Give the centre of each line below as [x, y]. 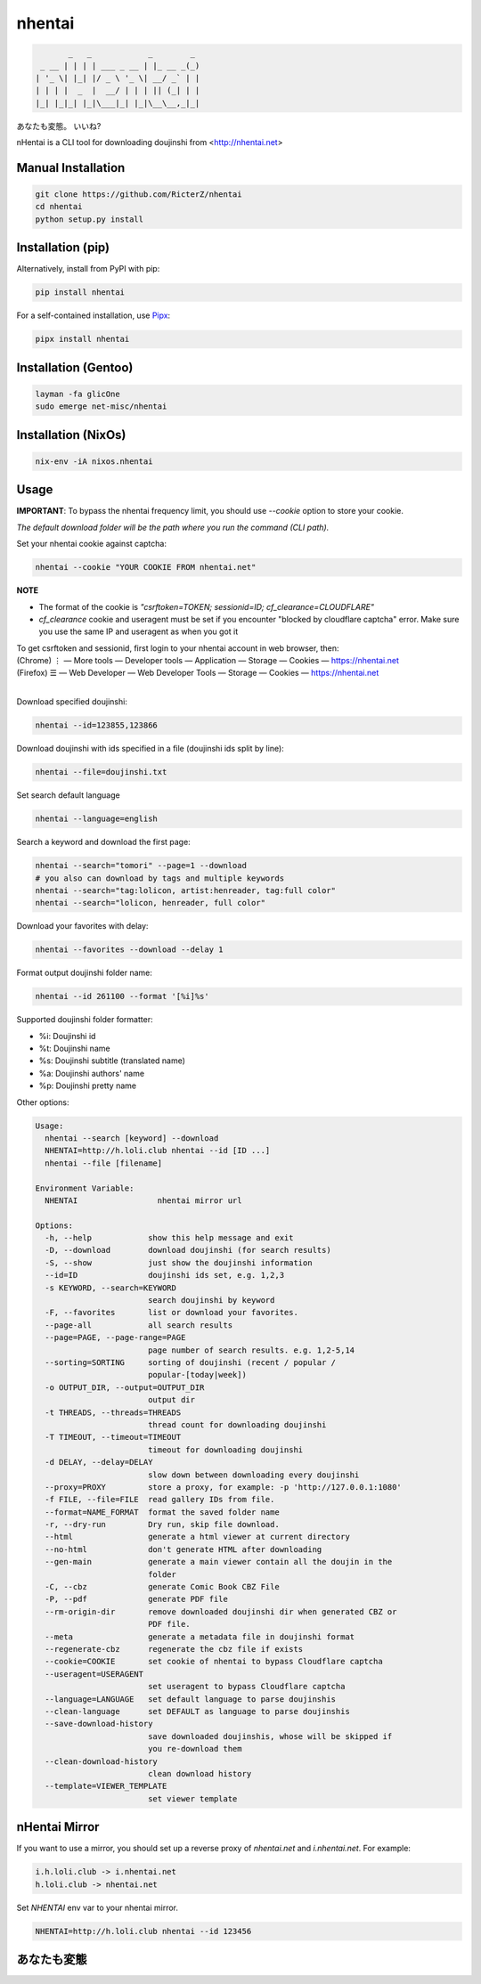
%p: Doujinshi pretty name [88, 1086]
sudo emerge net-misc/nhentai [101, 407]
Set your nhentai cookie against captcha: [91, 544]
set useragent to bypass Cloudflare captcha [246, 1687]
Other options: [43, 1102]
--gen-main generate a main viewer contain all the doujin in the [219, 1562]
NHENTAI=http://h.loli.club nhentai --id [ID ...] [158, 1151]
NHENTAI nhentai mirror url [143, 1200]
